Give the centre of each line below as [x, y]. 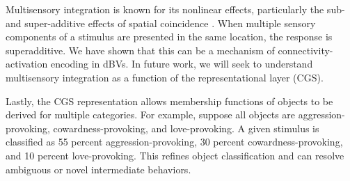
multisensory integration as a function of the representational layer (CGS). [165, 77]
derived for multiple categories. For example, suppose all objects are [151, 115]
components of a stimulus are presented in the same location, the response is [169, 37]
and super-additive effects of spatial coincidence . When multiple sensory [161, 23]
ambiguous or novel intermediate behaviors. [98, 169]
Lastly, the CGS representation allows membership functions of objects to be [169, 101]
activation [27, 64]
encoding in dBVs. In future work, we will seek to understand [182, 64]
